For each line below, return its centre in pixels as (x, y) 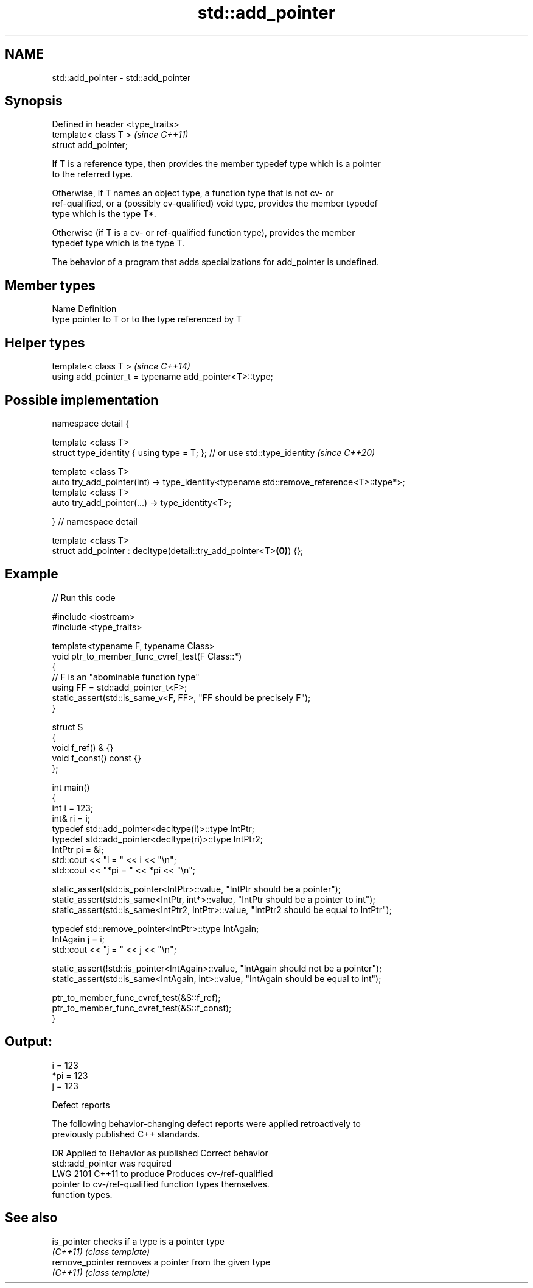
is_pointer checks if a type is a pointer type (138, 1241)
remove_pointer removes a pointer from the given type (161, 1262)
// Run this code (84, 597)
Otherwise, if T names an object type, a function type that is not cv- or (193, 193)
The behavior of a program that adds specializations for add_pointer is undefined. (216, 262)
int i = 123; (73, 808)
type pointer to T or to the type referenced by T (147, 319)
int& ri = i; (71, 818)
